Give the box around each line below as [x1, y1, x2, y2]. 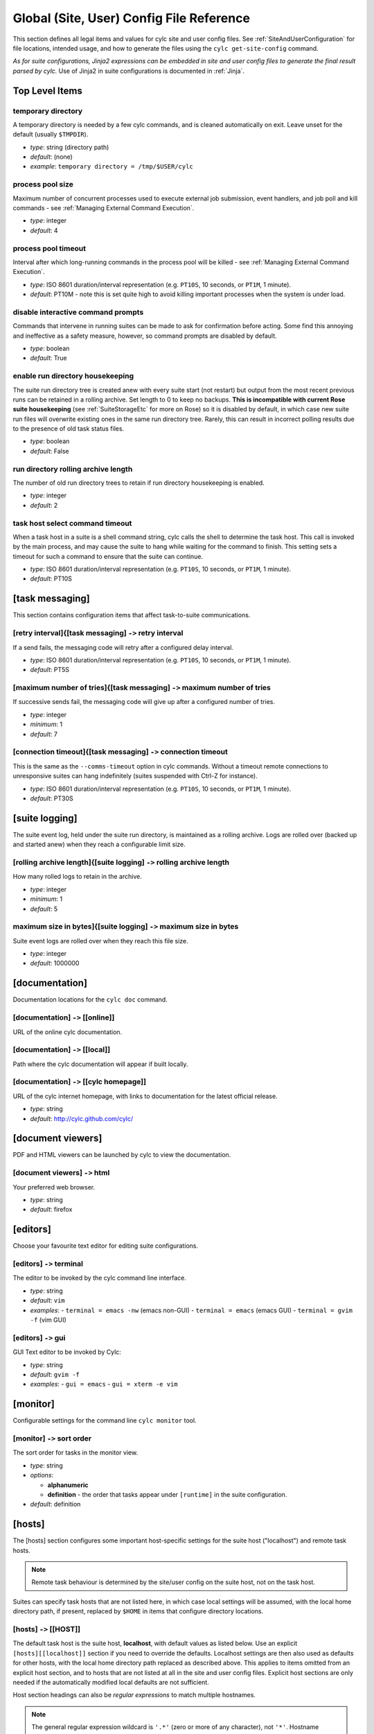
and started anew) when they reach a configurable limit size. [12, 840, 186, 849]
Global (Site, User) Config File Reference [12, 10, 251, 26]
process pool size [12, 180, 74, 189]
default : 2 [30, 501, 58, 509]
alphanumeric [47, 1481, 89, 1489]
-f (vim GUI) [30, 1316, 67, 1324]
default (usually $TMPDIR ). [12, 130, 89, 139]
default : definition [30, 1500, 81, 1509]
